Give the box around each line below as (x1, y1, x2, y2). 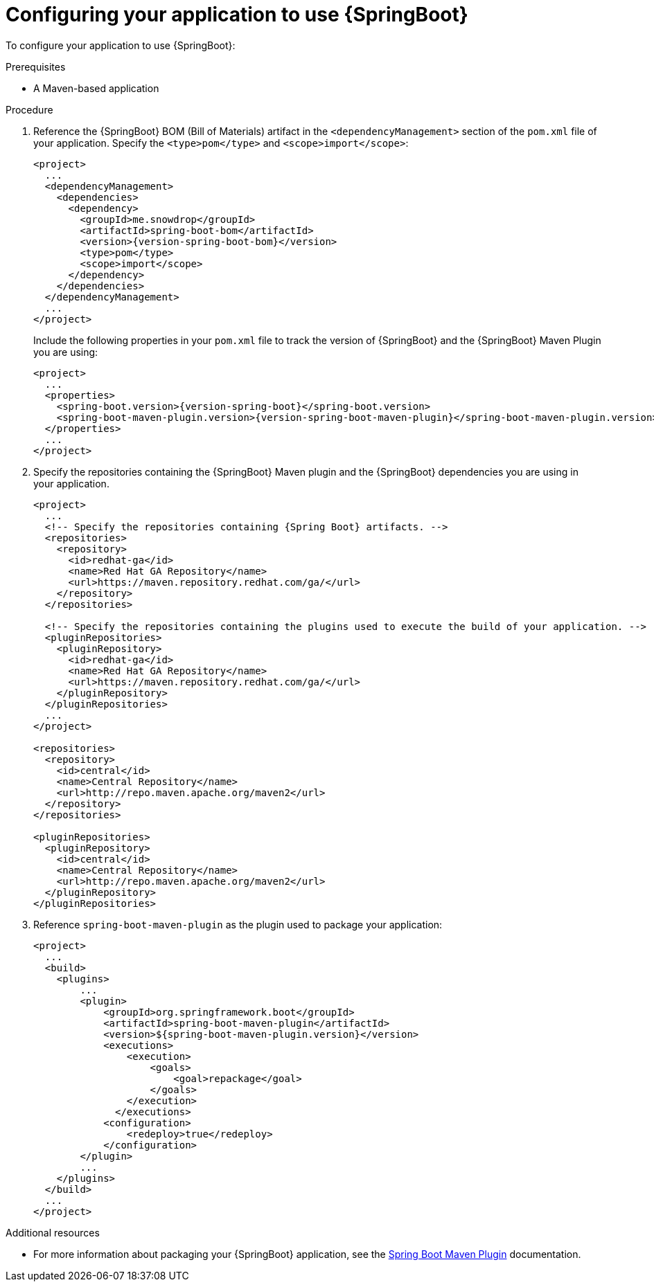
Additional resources (6, 1226, 100, 1239)
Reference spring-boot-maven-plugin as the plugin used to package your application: (33, 918, 443, 930)
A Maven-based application (33, 82, 159, 94)
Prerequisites (6, 60, 66, 73)
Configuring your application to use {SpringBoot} (6, 3, 468, 26)
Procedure (6, 103, 53, 116)
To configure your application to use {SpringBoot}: (6, 39, 236, 51)
